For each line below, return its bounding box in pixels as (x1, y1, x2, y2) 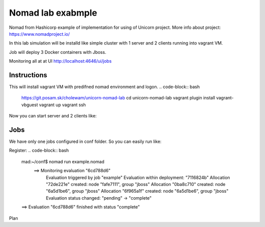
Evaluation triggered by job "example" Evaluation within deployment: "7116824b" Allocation (46, 174, 230, 181)
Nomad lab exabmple (9, 7, 98, 18)
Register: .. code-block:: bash (9, 147, 69, 154)
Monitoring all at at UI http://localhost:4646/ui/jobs (9, 58, 112, 64)
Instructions (9, 71, 48, 79)
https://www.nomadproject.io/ (9, 31, 70, 37)
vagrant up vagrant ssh (39, 102, 86, 108)
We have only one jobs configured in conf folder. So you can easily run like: (9, 138, 162, 144)
